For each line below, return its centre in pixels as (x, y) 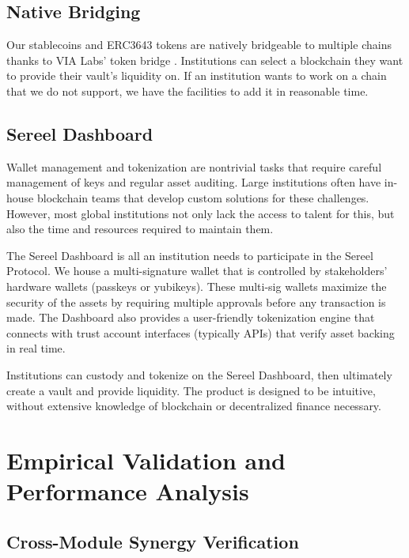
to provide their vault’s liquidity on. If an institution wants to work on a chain (197, 75)
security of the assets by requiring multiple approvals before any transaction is (196, 302)
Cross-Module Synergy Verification (153, 541)
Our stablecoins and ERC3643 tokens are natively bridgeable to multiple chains (199, 45)
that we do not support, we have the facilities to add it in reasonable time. (187, 90)
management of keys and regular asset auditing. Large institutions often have (194, 182)
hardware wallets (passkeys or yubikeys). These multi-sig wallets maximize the (197, 286)
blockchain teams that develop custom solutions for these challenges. (203, 197)
